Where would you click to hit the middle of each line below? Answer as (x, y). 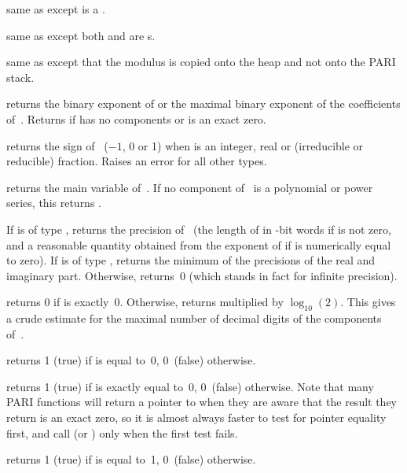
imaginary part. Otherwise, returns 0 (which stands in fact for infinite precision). (202, 275)
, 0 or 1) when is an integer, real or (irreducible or (243, 145)
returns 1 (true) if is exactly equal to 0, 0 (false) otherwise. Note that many (190, 386)
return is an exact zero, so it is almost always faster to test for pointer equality (196, 418)
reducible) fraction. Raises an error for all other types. (137, 161)
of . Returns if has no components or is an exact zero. (136, 118)
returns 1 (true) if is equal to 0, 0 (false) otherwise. (131, 360)
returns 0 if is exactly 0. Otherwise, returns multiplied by (145, 302)
